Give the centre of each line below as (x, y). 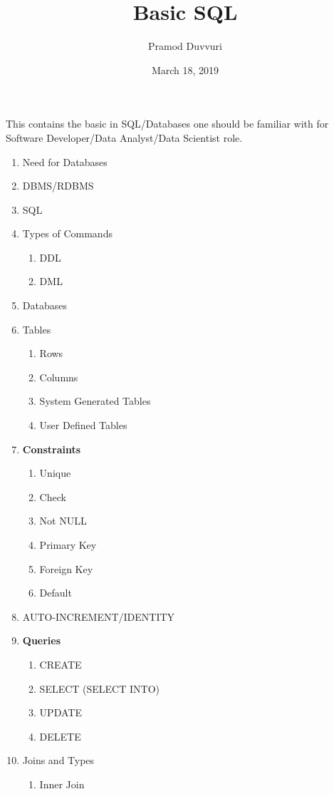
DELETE (60, 736)
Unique (55, 473)
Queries (42, 640)
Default (56, 593)
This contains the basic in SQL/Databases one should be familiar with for (167, 124)
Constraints (52, 449)
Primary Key (68, 545)
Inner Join (62, 784)
